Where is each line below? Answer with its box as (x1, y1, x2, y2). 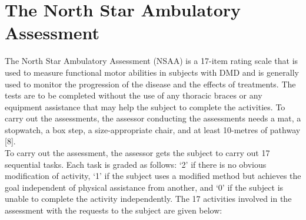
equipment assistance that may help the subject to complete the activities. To (5, 100, 285, 113)
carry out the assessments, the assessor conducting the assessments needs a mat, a (5, 112, 301, 124)
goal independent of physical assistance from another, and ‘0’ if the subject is (5, 181, 284, 193)
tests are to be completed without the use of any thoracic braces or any (5, 89, 262, 101)
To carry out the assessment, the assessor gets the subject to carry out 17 (5, 147, 270, 159)
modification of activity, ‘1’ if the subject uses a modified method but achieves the (5, 170, 301, 182)
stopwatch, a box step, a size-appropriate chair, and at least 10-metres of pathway (5, 123, 301, 136)
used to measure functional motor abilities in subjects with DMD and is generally (5, 66, 299, 78)
